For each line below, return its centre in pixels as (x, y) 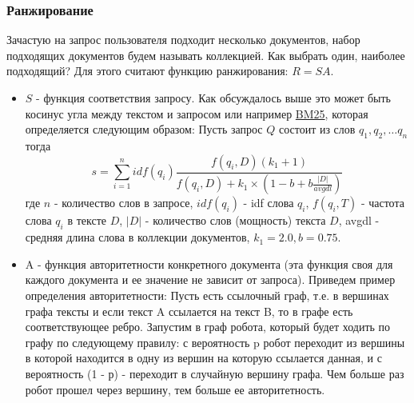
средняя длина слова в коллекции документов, (137, 237)
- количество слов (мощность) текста (235, 220)
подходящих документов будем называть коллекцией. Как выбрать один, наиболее (206, 55)
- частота (382, 203)
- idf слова (269, 203)
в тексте (87, 220)
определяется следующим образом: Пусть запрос (144, 129)
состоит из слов (317, 129)
